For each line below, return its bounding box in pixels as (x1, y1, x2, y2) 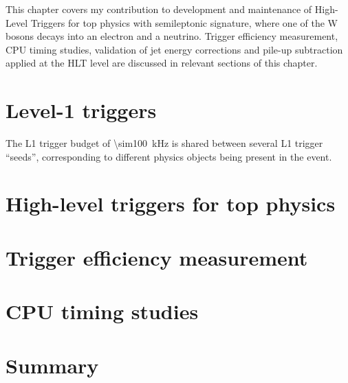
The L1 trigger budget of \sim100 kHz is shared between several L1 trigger (6, 136, 323, 150)
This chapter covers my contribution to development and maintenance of (6, 2, 312, 16)
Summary (6, 351, 99, 379)
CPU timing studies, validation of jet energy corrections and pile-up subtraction (6, 42, 343, 56)
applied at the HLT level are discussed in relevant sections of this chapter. (6, 56, 318, 70)
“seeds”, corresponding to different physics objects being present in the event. (6, 149, 332, 163)
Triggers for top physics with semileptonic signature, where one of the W (30, 15, 338, 30)
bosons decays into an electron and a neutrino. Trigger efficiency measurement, (6, 29, 338, 43)
